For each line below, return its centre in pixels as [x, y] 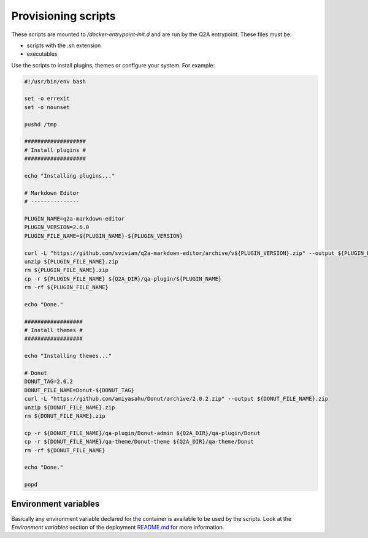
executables [42, 54]
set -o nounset [47, 107]
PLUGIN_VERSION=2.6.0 [57, 227]
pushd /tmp [40, 124]
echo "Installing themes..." [68, 356]
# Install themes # [53, 330]
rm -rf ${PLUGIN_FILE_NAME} [66, 287]
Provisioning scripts [63, 16]
